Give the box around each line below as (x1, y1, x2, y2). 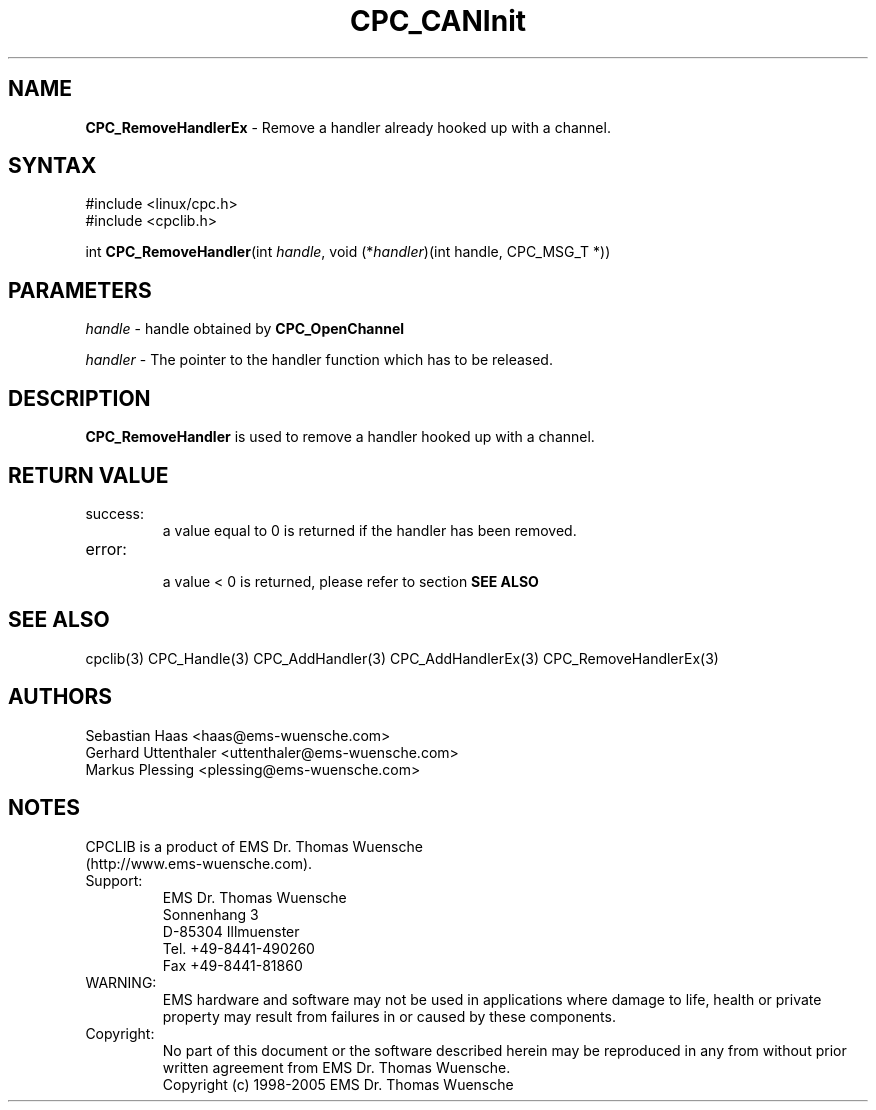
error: (85, 538, 127, 559)
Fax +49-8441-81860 (162, 956, 303, 974)
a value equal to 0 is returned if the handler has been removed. (162, 521, 577, 539)
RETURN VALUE (8, 462, 169, 488)
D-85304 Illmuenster (162, 922, 300, 940)
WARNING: (85, 973, 157, 991)
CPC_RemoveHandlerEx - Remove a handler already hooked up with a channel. (85, 118, 611, 136)
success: (85, 504, 145, 522)
